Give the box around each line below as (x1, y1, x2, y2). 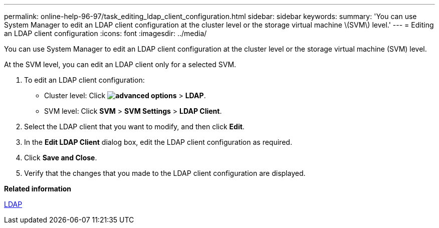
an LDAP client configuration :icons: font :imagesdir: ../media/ (4, 29, 207, 38)
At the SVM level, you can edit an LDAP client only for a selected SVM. (4, 60, 237, 69)
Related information (4, 184, 72, 193)
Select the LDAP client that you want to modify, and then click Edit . (24, 122, 245, 131)
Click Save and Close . (24, 153, 97, 162)
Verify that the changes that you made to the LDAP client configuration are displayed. (24, 169, 306, 177)
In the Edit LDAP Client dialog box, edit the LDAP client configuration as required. (24, 138, 292, 146)
